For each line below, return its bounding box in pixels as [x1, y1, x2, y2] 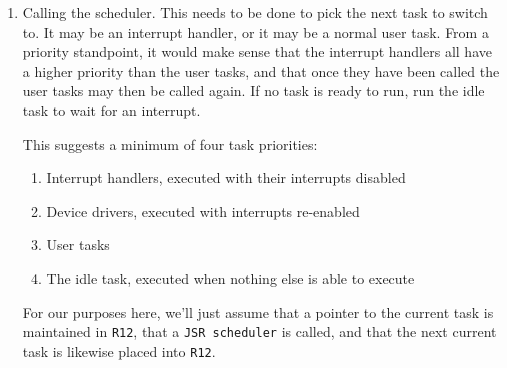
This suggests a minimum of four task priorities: [22, 133, 318, 154]
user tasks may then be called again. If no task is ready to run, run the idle [22, 80, 485, 101]
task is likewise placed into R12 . [22, 340, 216, 361]
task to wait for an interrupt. [22, 99, 201, 120]
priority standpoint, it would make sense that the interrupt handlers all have [22, 41, 492, 62]
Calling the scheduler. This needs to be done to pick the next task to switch [22, 2, 488, 22]
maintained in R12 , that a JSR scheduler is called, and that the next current [22, 321, 497, 342]
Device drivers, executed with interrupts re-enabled [46, 200, 360, 221]
